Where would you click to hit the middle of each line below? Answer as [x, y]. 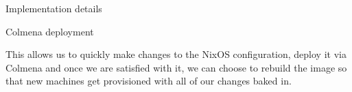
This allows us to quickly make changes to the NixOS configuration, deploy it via [176, 54]
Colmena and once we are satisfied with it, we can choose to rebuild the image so [176, 67]
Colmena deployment [50, 31]
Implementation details [54, 8]
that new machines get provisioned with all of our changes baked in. [149, 81]
